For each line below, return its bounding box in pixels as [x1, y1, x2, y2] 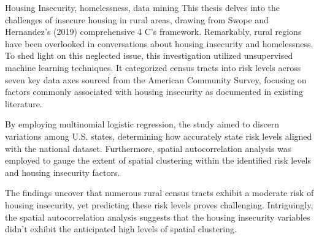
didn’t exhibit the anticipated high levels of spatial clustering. [5, 222, 237, 235]
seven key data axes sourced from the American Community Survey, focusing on [5, 73, 307, 86]
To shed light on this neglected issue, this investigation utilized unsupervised [5, 49, 293, 62]
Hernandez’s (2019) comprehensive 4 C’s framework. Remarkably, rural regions [5, 25, 302, 38]
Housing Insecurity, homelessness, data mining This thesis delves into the [5, 1, 280, 13]
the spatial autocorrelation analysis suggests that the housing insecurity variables [5, 210, 310, 223]
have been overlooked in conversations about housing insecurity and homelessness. [5, 37, 313, 50]
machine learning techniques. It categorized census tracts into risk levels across [5, 61, 301, 74]
